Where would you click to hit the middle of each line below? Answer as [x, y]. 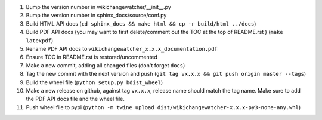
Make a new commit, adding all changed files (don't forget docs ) [106, 65]
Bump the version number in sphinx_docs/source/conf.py [96, 16]
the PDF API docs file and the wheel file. [75, 99]
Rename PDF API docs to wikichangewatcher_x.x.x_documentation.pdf [122, 48]
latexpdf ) [40, 40]
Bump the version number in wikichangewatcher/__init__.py [98, 7]
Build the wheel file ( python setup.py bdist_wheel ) [95, 82]
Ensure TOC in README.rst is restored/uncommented [92, 57]
